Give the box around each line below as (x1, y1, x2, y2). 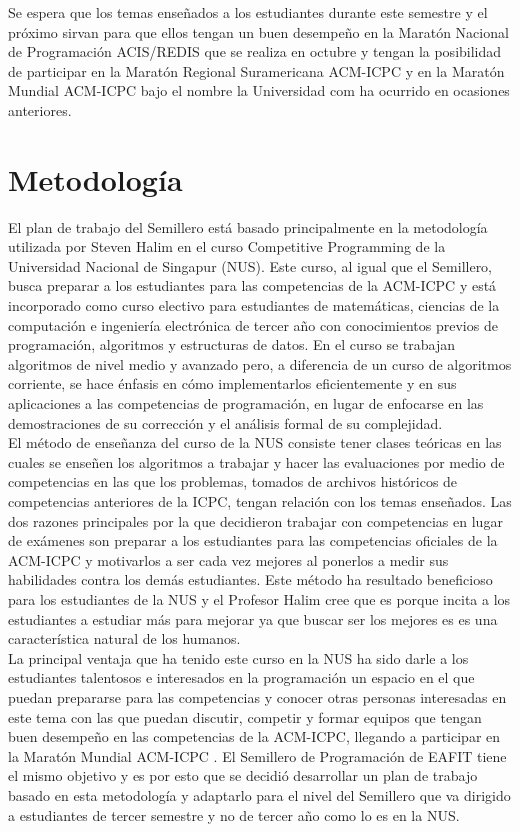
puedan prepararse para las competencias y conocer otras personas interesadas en (8, 686, 507, 707)
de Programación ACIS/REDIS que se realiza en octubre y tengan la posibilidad (8, 41, 502, 62)
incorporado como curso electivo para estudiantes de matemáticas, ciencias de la (8, 295, 500, 316)
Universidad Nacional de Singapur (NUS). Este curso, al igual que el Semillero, (8, 255, 493, 276)
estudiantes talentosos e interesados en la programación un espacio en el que (8, 667, 475, 688)
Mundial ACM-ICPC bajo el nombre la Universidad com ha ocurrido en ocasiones (8, 80, 510, 101)
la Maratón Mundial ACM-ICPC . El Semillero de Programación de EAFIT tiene (8, 745, 507, 766)
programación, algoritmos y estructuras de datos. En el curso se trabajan (8, 334, 455, 355)
